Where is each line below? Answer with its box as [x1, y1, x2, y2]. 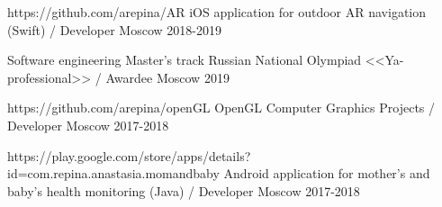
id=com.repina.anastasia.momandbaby [7, 164, 220, 183]
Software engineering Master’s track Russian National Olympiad [7, 50, 362, 69]
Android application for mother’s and [223, 164, 430, 183]
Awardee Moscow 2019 [105, 67, 230, 86]
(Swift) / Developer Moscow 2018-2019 [7, 20, 221, 39]
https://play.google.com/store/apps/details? [7, 146, 251, 165]
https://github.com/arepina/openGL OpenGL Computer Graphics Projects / [7, 98, 436, 117]
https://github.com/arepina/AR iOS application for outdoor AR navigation [7, 3, 427, 21]
